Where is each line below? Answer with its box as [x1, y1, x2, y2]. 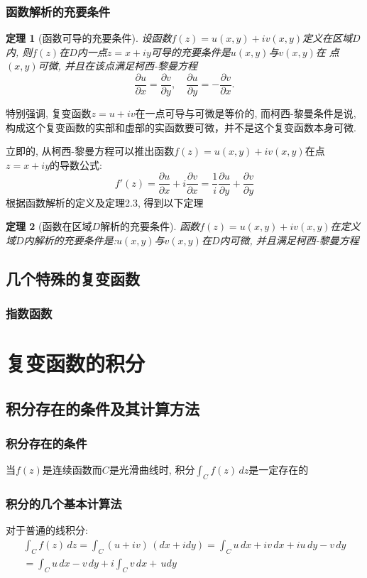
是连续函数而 [42, 462, 102, 477]
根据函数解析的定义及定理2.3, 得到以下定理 [6, 195, 204, 209]
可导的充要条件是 [150, 44, 231, 59]
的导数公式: [50, 157, 102, 172]
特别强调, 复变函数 [6, 106, 92, 121]
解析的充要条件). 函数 [100, 219, 200, 234]
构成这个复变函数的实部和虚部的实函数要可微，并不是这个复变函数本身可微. [6, 119, 356, 134]
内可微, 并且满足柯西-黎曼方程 [219, 232, 359, 247]
